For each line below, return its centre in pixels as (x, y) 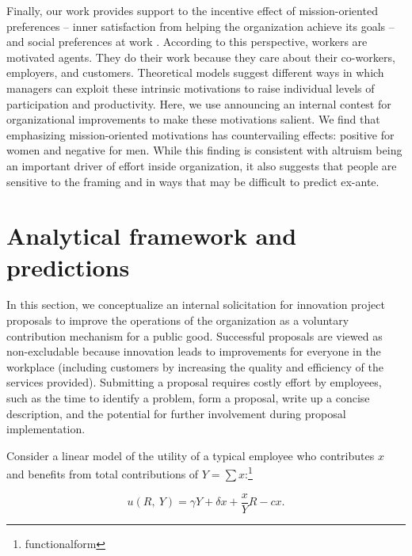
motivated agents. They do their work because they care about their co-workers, (201, 57)
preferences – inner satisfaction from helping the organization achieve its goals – (200, 26)
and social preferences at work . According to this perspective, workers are (187, 42)
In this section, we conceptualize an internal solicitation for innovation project (196, 305)
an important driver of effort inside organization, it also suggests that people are (202, 165)
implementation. (46, 429)
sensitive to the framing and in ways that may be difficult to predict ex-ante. (193, 181)
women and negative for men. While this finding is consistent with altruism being (204, 150)
